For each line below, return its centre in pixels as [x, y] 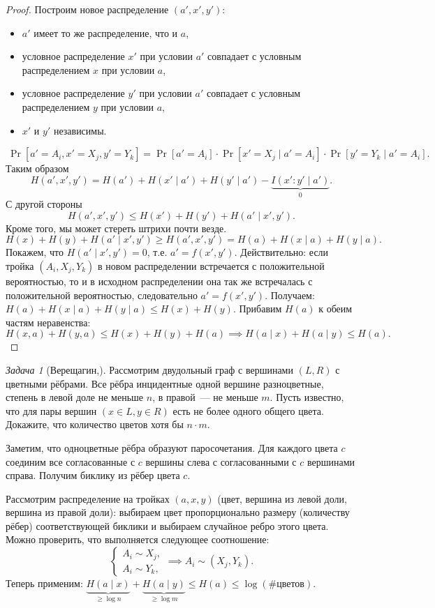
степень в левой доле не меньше [75, 397]
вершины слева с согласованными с [221, 461]
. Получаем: [290, 295]
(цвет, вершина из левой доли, [282, 498]
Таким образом [37, 168]
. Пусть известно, [307, 397]
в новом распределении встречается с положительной [211, 265]
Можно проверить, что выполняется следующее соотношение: [138, 539]
